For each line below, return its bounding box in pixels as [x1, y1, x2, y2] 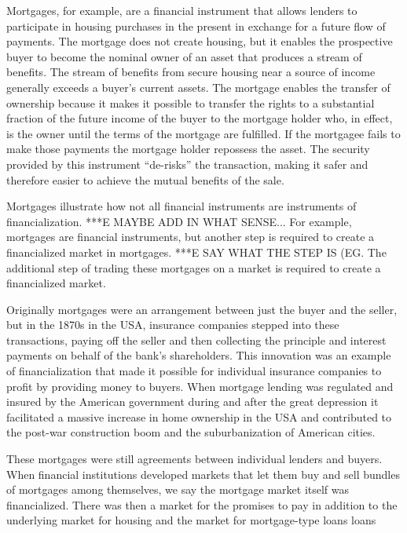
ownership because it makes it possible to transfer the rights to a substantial [6, 94, 375, 111]
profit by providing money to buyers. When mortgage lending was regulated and [6, 378, 394, 394]
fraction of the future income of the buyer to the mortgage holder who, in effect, [6, 110, 393, 126]
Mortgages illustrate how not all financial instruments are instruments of [6, 198, 357, 214]
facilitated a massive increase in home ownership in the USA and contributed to [6, 408, 392, 425]
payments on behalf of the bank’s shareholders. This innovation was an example [6, 347, 391, 363]
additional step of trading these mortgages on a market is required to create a [6, 259, 381, 276]
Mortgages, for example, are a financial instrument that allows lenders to [6, 2, 357, 18]
